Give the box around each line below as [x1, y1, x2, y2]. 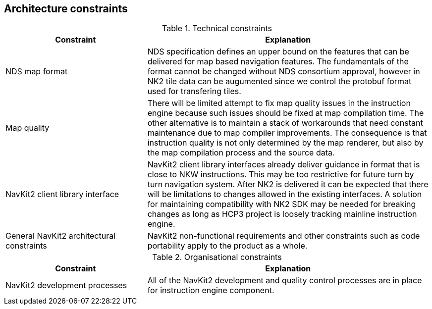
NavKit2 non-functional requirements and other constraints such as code [147, 231, 420, 241]
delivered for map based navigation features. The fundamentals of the [147, 56, 409, 67]
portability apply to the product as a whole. [147, 241, 308, 251]
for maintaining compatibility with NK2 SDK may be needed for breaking [147, 199, 416, 209]
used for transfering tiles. [147, 86, 241, 97]
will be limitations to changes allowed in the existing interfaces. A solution [147, 189, 422, 200]
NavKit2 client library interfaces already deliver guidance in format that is [147, 159, 420, 170]
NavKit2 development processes [5, 280, 127, 291]
